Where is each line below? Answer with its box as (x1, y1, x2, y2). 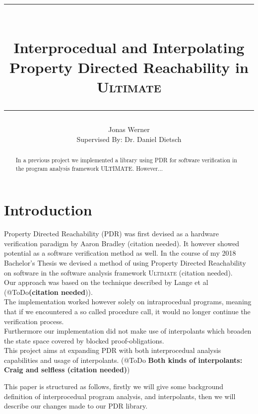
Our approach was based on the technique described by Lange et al (4, 277, 208, 287)
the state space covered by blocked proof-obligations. (4, 335, 164, 345)
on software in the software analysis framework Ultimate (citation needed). (4, 267, 233, 277)
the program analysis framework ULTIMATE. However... (15, 164, 163, 172)
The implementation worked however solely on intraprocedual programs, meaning (4, 296, 252, 307)
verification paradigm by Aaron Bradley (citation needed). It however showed (4, 238, 240, 248)
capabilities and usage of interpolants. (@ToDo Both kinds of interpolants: (4, 354, 243, 365)
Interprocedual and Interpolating (13, 37, 245, 58)
